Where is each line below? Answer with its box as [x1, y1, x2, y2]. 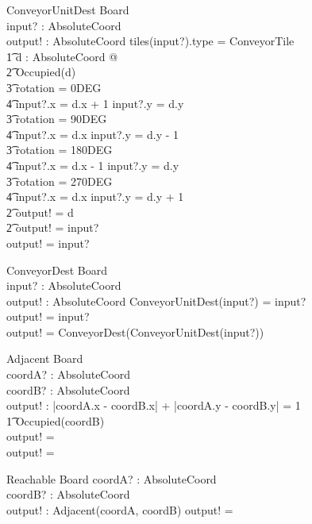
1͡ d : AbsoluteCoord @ [6, 48, 118, 64]
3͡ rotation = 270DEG [6, 172, 113, 189]
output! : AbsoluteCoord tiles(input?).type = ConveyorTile [6, 33, 295, 49]
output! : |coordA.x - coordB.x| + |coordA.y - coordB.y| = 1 [6, 397, 301, 414]
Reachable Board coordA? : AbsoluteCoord [6, 470, 217, 487]
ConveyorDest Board [6, 261, 107, 278]
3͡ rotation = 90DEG [6, 110, 107, 127]
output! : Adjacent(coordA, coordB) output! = [6, 501, 233, 518]
